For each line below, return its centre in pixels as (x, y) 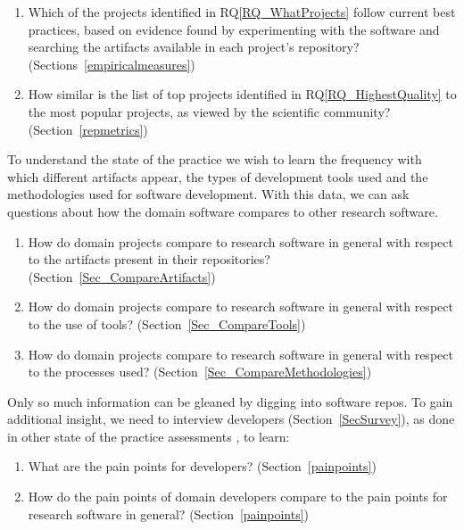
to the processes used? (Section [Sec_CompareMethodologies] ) (200, 372)
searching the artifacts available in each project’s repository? (194, 47)
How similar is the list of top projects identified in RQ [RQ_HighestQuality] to (242, 94)
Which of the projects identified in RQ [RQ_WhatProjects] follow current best (242, 12)
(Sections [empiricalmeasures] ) (112, 64)
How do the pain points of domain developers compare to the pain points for (238, 497)
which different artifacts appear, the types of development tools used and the (218, 176)
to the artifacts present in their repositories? (149, 259)
